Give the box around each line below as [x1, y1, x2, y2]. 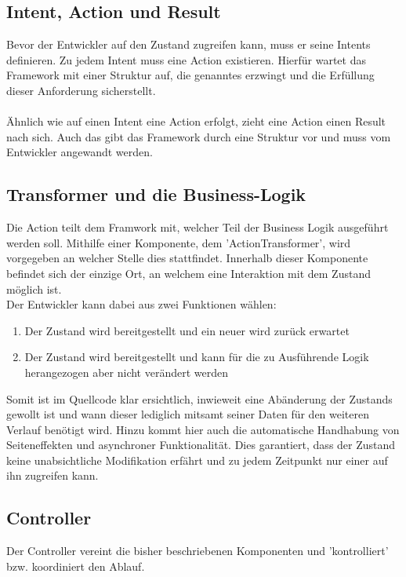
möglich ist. [6, 280, 62, 297]
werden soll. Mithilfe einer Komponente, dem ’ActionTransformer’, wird [6, 234, 351, 250]
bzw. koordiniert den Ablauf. [6, 557, 145, 574]
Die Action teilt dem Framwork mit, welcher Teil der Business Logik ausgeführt [6, 219, 389, 236]
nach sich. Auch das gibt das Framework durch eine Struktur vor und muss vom [6, 128, 391, 144]
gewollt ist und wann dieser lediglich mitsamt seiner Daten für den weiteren [6, 406, 370, 422]
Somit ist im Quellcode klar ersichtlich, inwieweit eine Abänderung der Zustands [6, 390, 393, 407]
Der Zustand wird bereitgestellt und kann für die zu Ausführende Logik [24, 349, 369, 365]
